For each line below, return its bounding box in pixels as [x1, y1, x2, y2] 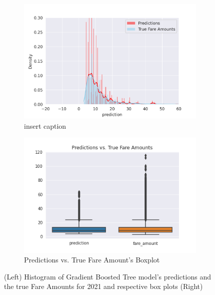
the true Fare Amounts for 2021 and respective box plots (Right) [4, 281, 203, 291]
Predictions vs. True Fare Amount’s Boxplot [24, 254, 160, 265]
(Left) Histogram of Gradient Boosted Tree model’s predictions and [4, 271, 211, 281]
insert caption [24, 120, 66, 131]
